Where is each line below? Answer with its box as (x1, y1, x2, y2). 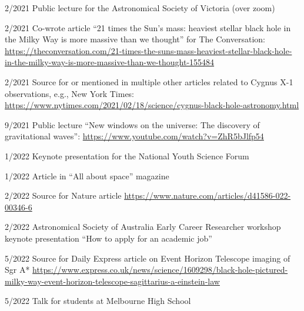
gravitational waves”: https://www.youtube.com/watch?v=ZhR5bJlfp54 (5, 130, 264, 142)
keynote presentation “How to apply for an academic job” (5, 232, 212, 244)
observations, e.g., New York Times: (5, 87, 135, 99)
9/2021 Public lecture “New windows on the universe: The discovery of (5, 118, 260, 131)
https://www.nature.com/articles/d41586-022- (124, 189, 291, 202)
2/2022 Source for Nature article (5, 189, 122, 202)
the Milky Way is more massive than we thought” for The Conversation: (5, 33, 265, 45)
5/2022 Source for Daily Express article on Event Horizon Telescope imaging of (5, 252, 290, 264)
